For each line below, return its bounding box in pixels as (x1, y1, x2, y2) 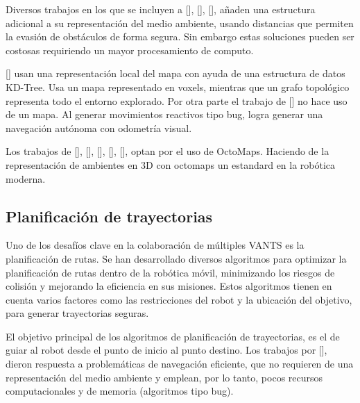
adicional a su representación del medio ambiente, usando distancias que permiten (6, 15, 354, 30)
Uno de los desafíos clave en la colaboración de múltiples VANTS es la (6, 238, 305, 252)
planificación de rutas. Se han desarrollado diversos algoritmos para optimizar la (6, 251, 347, 265)
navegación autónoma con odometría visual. (6, 120, 192, 135)
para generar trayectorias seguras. (6, 306, 149, 320)
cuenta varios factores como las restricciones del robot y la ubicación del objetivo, (6, 292, 352, 306)
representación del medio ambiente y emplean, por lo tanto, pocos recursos (6, 370, 323, 384)
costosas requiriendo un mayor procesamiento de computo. (6, 42, 254, 57)
